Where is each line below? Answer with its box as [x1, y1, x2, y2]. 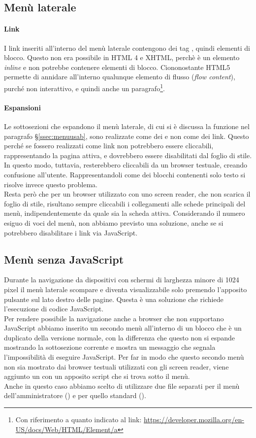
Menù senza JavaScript [4, 251, 124, 267]
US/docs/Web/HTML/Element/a [15, 424, 118, 434]
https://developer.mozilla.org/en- [144, 414, 245, 425]
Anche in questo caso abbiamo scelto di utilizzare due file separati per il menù [4, 380, 240, 391]
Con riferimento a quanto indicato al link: [15, 414, 142, 425]
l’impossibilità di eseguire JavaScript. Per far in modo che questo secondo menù [4, 352, 244, 362]
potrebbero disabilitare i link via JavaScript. [4, 227, 138, 237]
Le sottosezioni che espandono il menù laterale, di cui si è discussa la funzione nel [4, 121, 250, 131]
